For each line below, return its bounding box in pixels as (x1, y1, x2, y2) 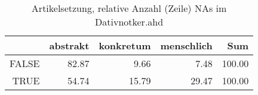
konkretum (99, 39, 151, 52)
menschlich (160, 39, 213, 52)
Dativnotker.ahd (95, 15, 164, 28)
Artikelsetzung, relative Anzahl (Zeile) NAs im (31, 1, 227, 15)
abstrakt (49, 39, 90, 52)
